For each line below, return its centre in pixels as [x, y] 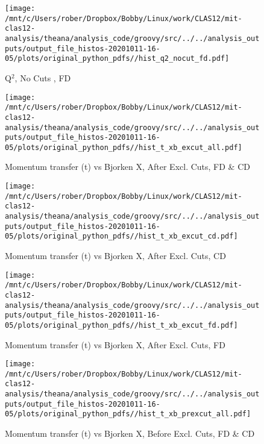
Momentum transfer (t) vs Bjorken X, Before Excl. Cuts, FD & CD [130, 433]
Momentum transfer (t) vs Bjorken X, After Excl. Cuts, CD [115, 255]
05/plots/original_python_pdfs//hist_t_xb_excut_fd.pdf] [121, 325]
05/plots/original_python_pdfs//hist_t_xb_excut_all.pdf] [124, 147]
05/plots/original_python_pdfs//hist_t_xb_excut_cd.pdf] [121, 236]
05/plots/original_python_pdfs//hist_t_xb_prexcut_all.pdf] [128, 414]
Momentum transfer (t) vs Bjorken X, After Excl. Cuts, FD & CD [127, 167]
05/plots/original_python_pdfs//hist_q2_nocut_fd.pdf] [117, 59]
